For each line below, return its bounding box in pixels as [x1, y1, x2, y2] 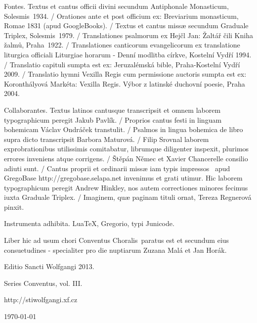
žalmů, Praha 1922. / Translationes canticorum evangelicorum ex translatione [4, 40, 240, 50]
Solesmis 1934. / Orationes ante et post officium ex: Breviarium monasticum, [4, 10, 239, 21]
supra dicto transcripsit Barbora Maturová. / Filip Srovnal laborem [4, 134, 209, 144]
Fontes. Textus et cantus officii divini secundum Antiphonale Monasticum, [4, 1, 229, 11]
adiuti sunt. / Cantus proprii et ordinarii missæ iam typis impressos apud [4, 163, 230, 173]
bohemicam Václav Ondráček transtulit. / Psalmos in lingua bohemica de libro [4, 124, 243, 135]
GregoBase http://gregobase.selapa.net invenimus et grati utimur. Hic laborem [4, 173, 243, 183]
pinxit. [4, 201, 24, 212]
